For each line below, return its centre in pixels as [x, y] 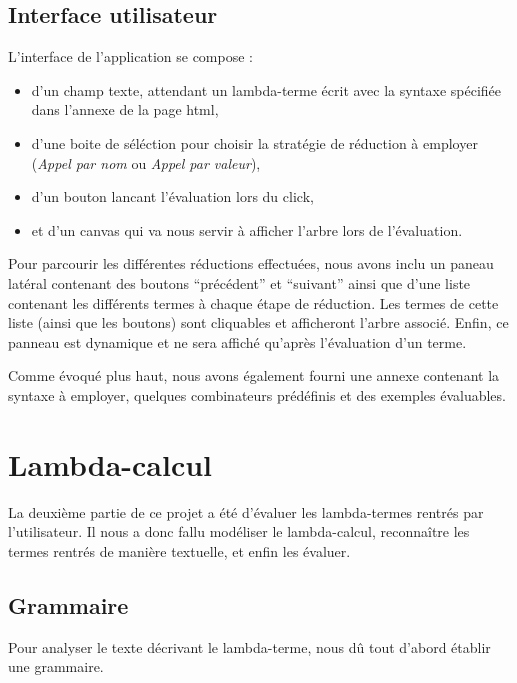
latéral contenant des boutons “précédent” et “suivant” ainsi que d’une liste [239, 282]
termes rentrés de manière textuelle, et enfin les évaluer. [179, 550]
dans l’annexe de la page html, [125, 109]
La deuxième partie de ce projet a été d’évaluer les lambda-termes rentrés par [246, 511]
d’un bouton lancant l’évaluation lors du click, [172, 196]
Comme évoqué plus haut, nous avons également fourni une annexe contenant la [254, 375]
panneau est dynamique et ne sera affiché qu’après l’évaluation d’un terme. [237, 341]
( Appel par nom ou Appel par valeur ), [146, 162]
